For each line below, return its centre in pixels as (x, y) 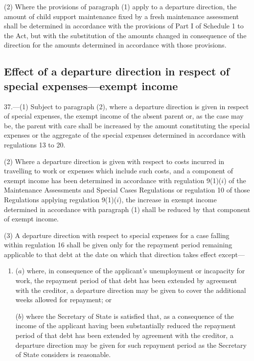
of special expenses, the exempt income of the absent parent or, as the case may (124, 116)
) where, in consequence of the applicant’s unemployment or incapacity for (133, 271)
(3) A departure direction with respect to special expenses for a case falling (117, 235)
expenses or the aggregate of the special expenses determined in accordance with (125, 135)
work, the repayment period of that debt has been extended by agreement (126, 280)
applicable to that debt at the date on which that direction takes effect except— (125, 254)
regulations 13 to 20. (35, 144)
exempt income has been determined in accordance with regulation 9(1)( (113, 180)
